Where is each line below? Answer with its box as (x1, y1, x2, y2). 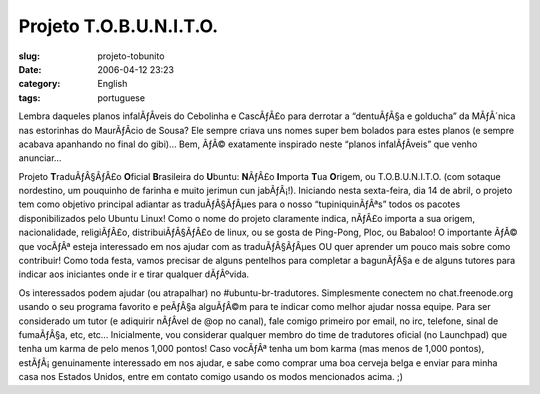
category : (18, 78, 61, 90)
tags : (18, 91, 41, 104)
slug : (18, 50, 40, 62)
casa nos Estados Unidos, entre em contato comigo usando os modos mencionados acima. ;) (18, 371, 404, 383)
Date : (18, 63, 42, 75)
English (97, 78, 128, 90)
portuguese (97, 91, 145, 104)
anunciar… (18, 152, 62, 164)
